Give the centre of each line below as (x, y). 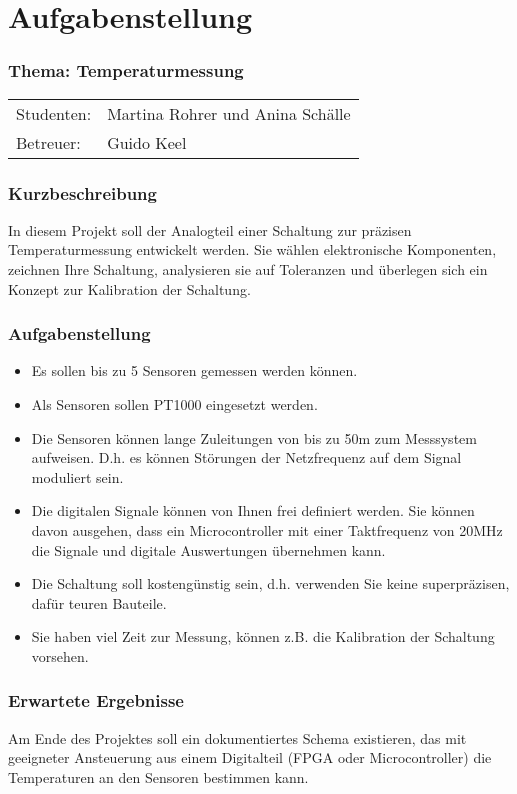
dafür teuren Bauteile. (99, 602)
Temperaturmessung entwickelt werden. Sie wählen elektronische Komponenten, (252, 249)
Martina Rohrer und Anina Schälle (229, 113)
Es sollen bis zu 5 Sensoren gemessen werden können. (194, 370)
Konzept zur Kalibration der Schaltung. (129, 288)
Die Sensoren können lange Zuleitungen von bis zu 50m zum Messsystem (254, 437)
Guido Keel (147, 142)
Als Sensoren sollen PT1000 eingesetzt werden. (174, 404)
